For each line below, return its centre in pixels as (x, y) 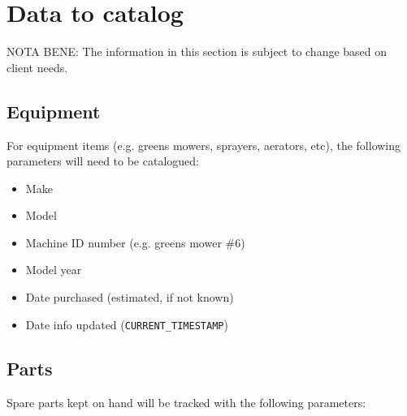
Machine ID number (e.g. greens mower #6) (135, 242)
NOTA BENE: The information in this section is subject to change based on (197, 51)
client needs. (37, 67)
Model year (54, 270)
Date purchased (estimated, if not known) (130, 297)
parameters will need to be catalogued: (103, 161)
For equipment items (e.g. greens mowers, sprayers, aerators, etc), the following (204, 145)
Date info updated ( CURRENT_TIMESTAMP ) (127, 324)
